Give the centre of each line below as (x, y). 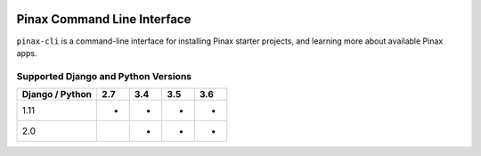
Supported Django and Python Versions (104, 76)
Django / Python (57, 94)
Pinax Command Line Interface (104, 19)
